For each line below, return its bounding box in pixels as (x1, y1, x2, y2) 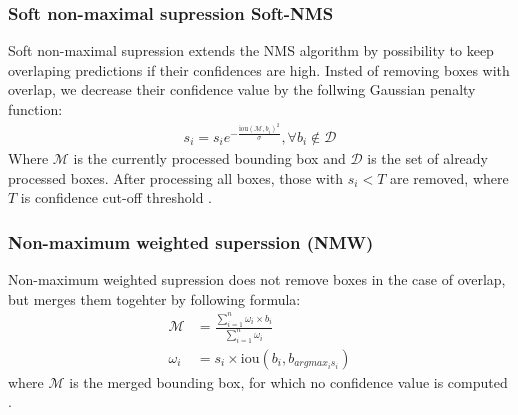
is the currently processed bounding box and (73, 147, 346, 168)
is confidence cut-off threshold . (20, 187, 212, 208)
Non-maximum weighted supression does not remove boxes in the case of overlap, (8, 268, 506, 289)
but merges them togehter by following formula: (8, 288, 301, 309)
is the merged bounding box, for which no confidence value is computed (69, 371, 508, 392)
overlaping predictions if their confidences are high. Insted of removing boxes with (8, 59, 510, 80)
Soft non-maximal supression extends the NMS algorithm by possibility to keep (8, 40, 494, 61)
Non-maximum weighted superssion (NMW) (8, 229, 374, 254)
